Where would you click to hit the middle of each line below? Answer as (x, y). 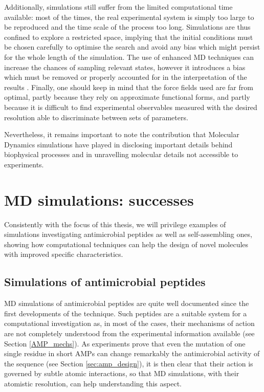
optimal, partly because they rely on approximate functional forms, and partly (127, 97)
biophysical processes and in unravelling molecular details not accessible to (121, 154)
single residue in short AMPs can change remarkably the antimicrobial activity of (132, 353)
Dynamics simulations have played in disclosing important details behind (118, 144)
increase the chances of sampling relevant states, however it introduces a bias (125, 67)
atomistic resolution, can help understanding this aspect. (93, 383)
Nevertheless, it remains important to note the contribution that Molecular (122, 134)
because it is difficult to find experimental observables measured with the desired (131, 107)
